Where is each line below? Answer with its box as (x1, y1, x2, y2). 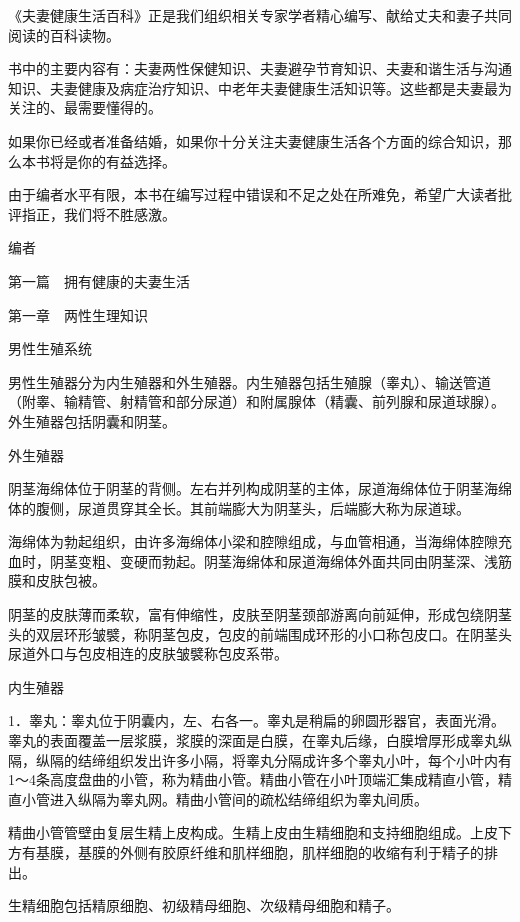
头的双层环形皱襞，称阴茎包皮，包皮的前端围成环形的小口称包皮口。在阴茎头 (8, 623, 512, 644)
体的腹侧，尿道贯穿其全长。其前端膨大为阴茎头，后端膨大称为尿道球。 (8, 497, 470, 518)
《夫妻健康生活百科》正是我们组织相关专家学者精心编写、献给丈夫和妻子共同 (8, 5, 512, 25)
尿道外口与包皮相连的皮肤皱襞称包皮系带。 (8, 643, 288, 664)
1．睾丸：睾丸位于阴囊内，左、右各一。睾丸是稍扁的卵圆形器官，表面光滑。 (8, 710, 505, 731)
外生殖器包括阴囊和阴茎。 (8, 410, 176, 431)
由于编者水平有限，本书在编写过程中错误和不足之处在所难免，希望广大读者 (8, 184, 498, 205)
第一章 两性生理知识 (8, 304, 148, 325)
